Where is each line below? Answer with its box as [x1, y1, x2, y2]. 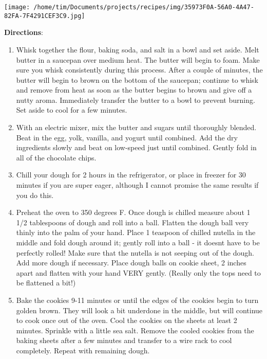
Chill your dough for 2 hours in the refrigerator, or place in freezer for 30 [16, 169, 246, 180]
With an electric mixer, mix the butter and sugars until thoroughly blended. [16, 122, 257, 133]
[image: [4, 4, 30, 11]
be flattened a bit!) [16, 277, 76, 288]
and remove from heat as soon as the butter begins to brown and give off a [16, 84, 252, 95]
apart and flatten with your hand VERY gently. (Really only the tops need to [16, 267, 261, 278]
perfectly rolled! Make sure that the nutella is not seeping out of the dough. [16, 247, 254, 258]
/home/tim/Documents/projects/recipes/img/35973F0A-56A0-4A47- [33, 4, 254, 11]
